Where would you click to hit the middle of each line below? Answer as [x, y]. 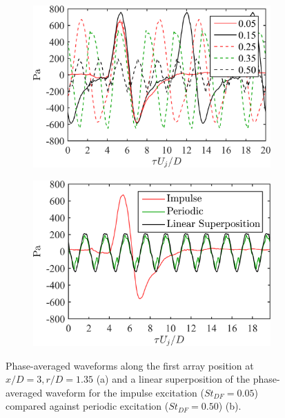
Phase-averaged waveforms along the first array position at [130, 365]
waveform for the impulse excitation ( [125, 392]
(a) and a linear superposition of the [173, 379]
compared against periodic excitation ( [87, 406]
